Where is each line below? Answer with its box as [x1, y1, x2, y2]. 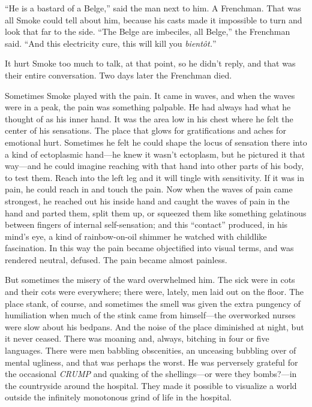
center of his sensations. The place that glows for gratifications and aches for [5, 124, 286, 137]
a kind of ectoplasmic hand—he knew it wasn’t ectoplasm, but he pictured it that [5, 147, 305, 160]
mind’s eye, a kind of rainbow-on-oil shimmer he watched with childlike [5, 230, 267, 242]
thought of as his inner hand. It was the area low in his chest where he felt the [5, 112, 293, 125]
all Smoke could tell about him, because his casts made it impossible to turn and [5, 13, 302, 26]
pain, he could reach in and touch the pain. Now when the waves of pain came [5, 183, 293, 195]
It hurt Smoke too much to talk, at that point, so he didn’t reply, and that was [5, 57, 296, 70]
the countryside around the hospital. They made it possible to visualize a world [5, 379, 297, 391]
